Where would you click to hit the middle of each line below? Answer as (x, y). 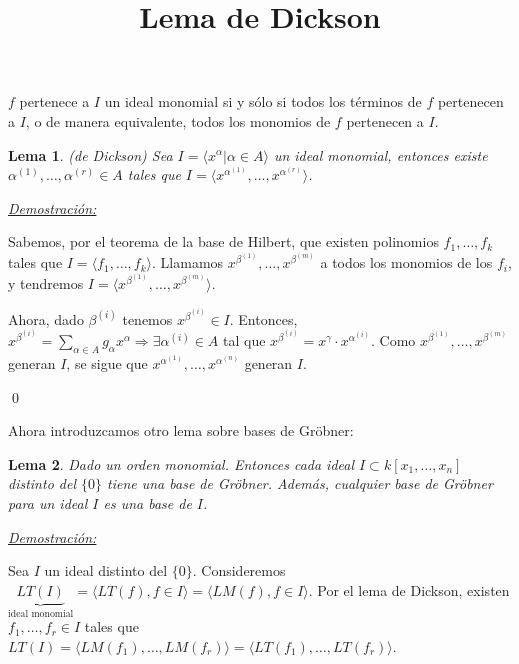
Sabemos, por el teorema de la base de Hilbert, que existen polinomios (223, 241)
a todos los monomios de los (406, 262)
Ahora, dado (46, 318)
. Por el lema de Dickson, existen (409, 589)
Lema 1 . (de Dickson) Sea (90, 154)
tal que (244, 340)
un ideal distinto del (106, 570)
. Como (393, 340)
